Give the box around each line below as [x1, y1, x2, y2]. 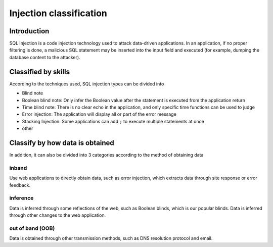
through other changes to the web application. [9, 212, 106, 218]
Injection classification [9, 8, 107, 19]
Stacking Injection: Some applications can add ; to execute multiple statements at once [22, 118, 204, 124]
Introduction [9, 27, 50, 35]
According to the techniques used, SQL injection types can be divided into [9, 81, 164, 87]
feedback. [9, 182, 30, 188]
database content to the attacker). [9, 54, 80, 60]
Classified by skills [9, 67, 70, 76]
